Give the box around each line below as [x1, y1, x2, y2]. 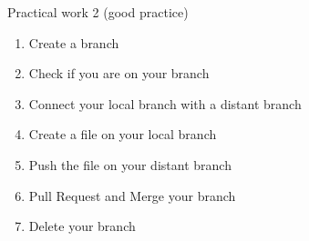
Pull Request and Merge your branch [28, 186, 236, 205]
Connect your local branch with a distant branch [28, 94, 302, 113]
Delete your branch [28, 216, 136, 236]
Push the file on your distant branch [28, 155, 232, 174]
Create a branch [28, 33, 119, 52]
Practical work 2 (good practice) [7, 3, 189, 21]
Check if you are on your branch [28, 64, 210, 83]
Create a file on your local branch [28, 125, 217, 144]
